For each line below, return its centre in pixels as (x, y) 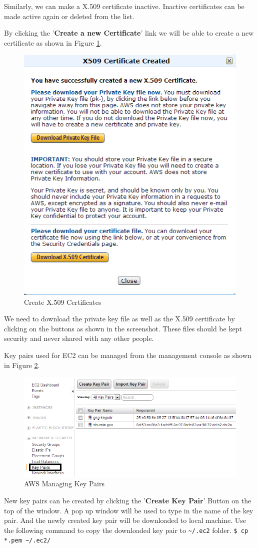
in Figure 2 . (22, 365)
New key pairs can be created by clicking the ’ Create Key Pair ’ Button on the (128, 500)
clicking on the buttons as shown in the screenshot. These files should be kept (123, 328)
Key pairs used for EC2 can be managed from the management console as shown (128, 355)
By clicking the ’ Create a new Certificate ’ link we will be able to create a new (129, 33)
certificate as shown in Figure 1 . (53, 42)
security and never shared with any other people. (79, 338)
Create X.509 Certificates (63, 302)
